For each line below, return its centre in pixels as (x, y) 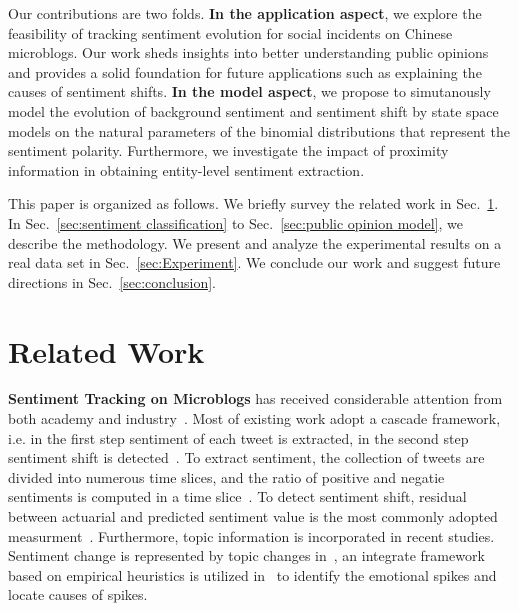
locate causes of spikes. (78, 594)
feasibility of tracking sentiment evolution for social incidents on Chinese (230, 32)
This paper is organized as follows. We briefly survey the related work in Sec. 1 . (253, 203)
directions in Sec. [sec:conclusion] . (112, 281)
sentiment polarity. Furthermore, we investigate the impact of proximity (228, 150)
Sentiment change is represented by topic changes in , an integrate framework (246, 555)
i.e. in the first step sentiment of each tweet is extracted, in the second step (238, 437)
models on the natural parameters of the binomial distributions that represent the (259, 130)
